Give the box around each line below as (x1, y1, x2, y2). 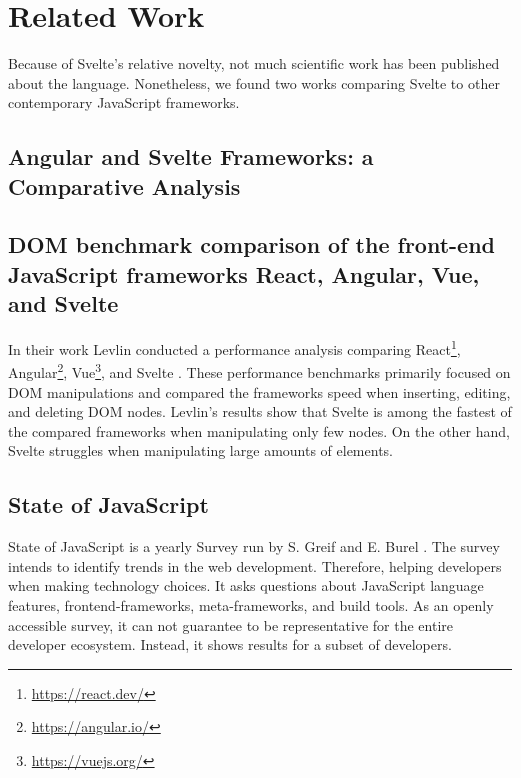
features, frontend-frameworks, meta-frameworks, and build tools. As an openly (8, 594, 494, 615)
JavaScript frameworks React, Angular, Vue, (8, 258, 480, 289)
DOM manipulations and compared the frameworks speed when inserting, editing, (8, 381, 511, 402)
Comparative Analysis (8, 170, 241, 201)
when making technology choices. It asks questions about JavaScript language (8, 575, 484, 596)
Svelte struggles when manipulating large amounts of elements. (8, 440, 393, 461)
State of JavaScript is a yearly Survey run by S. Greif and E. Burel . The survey (8, 536, 500, 557)
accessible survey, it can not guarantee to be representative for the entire (8, 614, 454, 635)
